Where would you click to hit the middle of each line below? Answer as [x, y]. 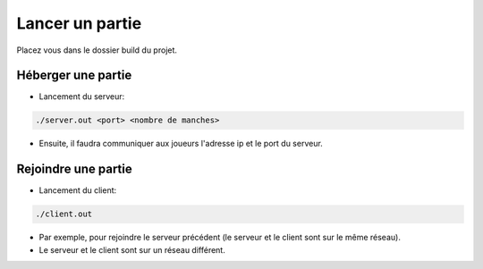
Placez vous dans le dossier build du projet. [97, 50]
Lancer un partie [79, 23]
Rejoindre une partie [75, 169]
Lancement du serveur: [82, 97]
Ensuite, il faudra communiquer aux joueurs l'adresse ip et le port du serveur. [181, 144]
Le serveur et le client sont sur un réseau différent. [132, 249]
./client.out [64, 214]
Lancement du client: [78, 190]
